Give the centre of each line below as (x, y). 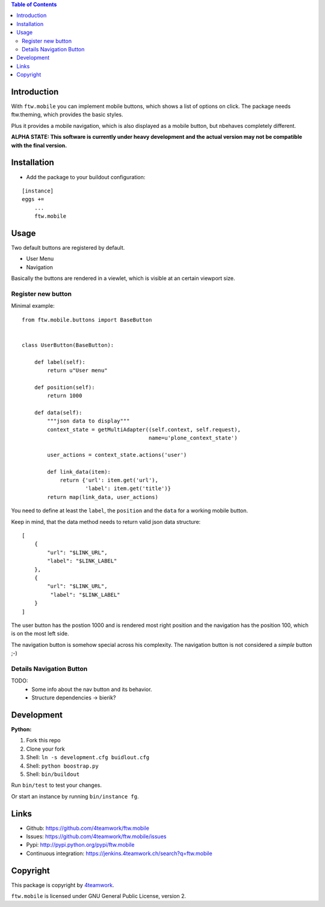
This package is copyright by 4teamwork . (63, 885)
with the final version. (39, 145)
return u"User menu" (77, 371)
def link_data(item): (79, 472)
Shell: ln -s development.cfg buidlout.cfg (88, 757)
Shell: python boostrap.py (62, 766)
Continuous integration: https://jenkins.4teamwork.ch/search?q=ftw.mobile (119, 853)
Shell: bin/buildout (53, 774)
